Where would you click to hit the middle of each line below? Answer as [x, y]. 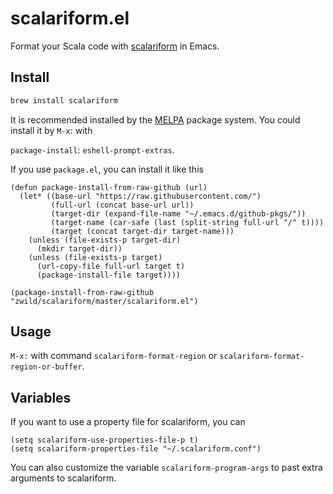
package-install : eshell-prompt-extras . [92, 149]
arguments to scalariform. [63, 478]
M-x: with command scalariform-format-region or [114, 356]
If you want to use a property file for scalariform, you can [128, 422]
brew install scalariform [64, 100]
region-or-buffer [46, 367]
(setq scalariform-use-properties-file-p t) [104, 440]
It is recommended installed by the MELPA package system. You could [155, 119]
